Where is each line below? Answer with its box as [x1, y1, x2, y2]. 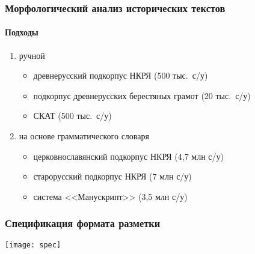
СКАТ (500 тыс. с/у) [33, 109, 112, 122]
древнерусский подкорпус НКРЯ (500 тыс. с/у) [33, 69, 208, 82]
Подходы [5, 26, 38, 38]
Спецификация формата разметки [5, 216, 161, 231]
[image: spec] [5, 240, 61, 249]
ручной [19, 49, 45, 61]
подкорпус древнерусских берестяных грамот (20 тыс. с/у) [33, 89, 251, 101]
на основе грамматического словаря [19, 130, 149, 142]
